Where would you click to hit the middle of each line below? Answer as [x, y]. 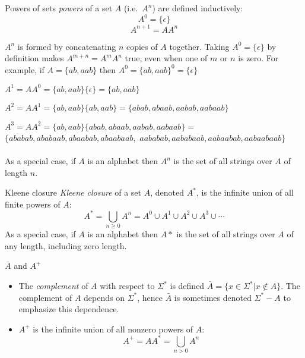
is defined [187, 286]
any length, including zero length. [66, 245]
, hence [150, 297]
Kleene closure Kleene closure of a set [73, 192]
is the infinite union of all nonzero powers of [113, 329]
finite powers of [33, 204]
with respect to [127, 286]
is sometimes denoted [213, 297]
